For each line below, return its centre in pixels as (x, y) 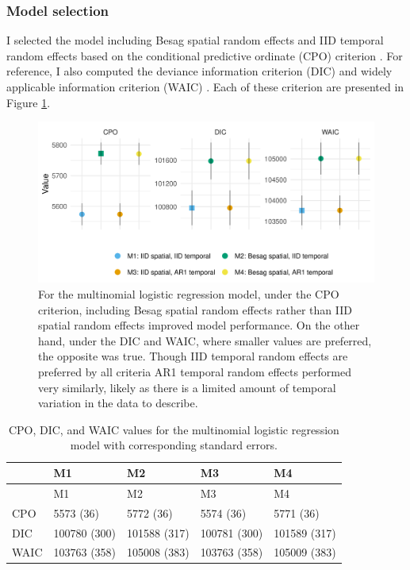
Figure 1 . (29, 102)
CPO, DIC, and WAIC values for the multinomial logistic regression (174, 429)
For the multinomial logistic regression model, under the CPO (189, 294)
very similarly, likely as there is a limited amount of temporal (187, 387)
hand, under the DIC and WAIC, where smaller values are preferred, (205, 340)
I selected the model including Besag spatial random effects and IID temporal (195, 40)
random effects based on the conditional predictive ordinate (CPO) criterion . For (205, 55)
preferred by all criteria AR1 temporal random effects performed (195, 372)
